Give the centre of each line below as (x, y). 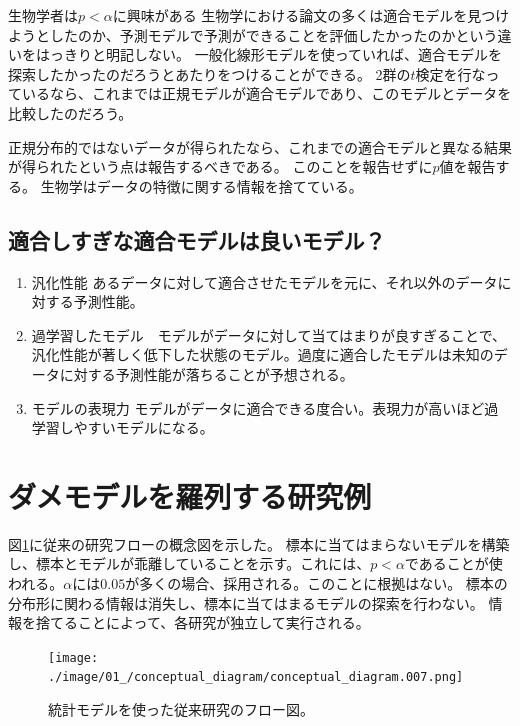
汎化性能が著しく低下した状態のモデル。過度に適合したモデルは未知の (262, 354)
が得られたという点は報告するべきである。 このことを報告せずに (220, 166)
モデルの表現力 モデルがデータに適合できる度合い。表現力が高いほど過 (265, 407)
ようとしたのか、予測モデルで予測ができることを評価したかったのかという (253, 34)
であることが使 (453, 563)
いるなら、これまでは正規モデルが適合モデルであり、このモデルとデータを (266, 93)
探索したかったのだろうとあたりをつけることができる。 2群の (209, 73)
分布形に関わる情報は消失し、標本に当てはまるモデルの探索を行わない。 (246, 602)
